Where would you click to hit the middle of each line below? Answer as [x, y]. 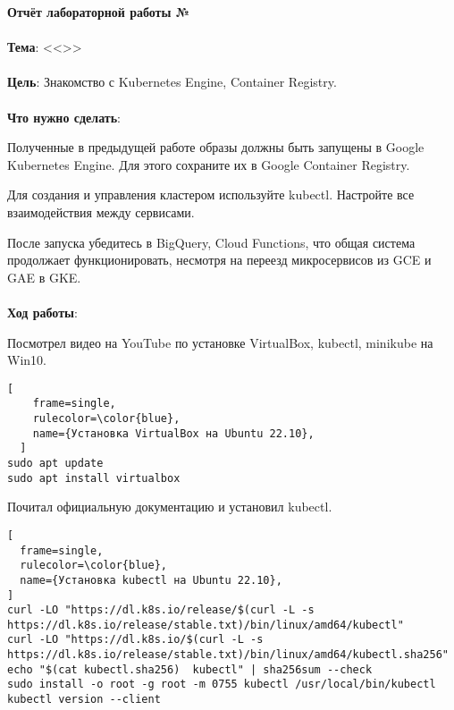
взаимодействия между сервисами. [101, 211]
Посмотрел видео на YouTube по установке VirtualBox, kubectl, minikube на [220, 342]
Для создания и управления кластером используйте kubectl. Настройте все [211, 194]
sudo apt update [55, 463]
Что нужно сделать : [64, 117]
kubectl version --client [84, 700]
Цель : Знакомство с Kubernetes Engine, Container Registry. [172, 82]
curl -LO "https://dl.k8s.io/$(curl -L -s [135, 640]
